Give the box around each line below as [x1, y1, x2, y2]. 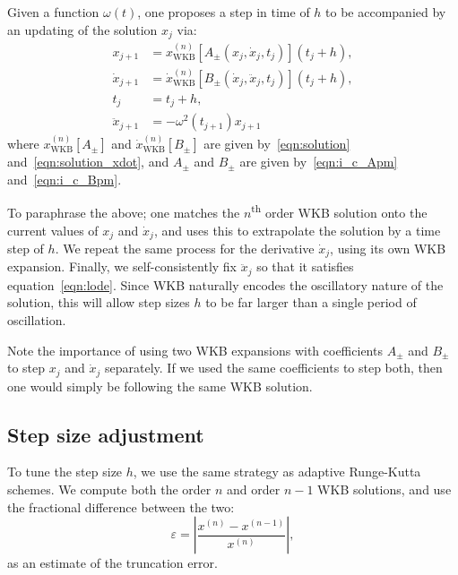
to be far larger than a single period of [205, 293, 417, 312]
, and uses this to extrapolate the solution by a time [153, 220, 441, 239]
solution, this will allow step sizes [7, 293, 190, 312]
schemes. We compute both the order [7, 480, 212, 499]
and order [227, 480, 281, 499]
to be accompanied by [325, 3, 446, 21]
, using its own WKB [330, 238, 446, 257]
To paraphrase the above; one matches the [7, 202, 240, 221]
